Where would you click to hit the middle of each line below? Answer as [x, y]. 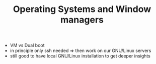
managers [82, 20]
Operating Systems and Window [82, 9]
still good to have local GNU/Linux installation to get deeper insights [80, 56]
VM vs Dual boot [27, 45]
